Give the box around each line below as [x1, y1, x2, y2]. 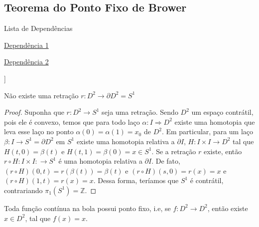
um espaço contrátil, [191, 107, 254, 117]
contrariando [4, 185, 43, 195]
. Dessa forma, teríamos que [93, 175, 179, 186]
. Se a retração [151, 146, 196, 156]
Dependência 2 [4, 56, 49, 67]
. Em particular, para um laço [161, 126, 254, 137]
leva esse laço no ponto [4, 126, 74, 137]
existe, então [203, 146, 242, 156]
